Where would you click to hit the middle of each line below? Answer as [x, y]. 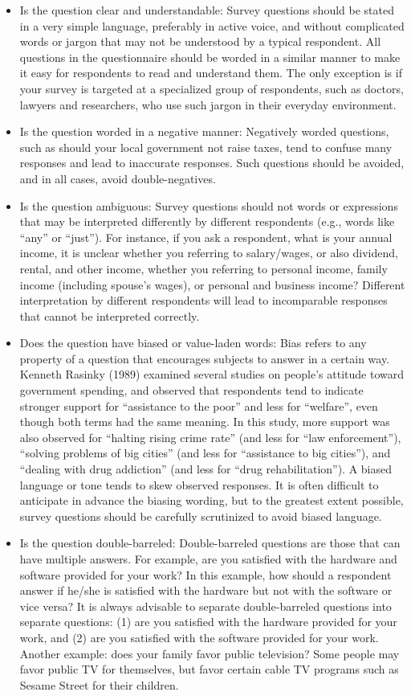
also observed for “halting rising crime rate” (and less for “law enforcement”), [210, 437]
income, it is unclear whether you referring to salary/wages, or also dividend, [209, 253]
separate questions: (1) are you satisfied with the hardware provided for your [208, 622]
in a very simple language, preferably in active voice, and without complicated [212, 25]
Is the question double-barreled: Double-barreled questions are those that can [210, 543]
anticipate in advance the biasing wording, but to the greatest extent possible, [212, 500]
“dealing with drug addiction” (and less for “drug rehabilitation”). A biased [206, 469]
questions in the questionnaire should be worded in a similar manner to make [210, 57]
